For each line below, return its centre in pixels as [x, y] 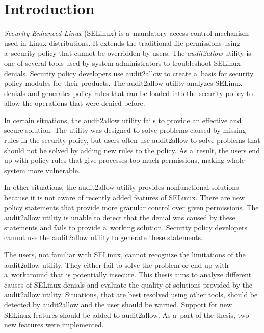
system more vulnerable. [42, 170]
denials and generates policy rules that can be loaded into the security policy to [129, 93]
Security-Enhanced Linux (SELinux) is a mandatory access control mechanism [127, 33]
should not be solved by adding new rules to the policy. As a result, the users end [132, 150]
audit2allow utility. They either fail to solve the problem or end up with [116, 264]
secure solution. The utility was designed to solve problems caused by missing [125, 130]
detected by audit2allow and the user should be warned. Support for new [118, 304]
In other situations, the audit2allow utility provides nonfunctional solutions [122, 187]
